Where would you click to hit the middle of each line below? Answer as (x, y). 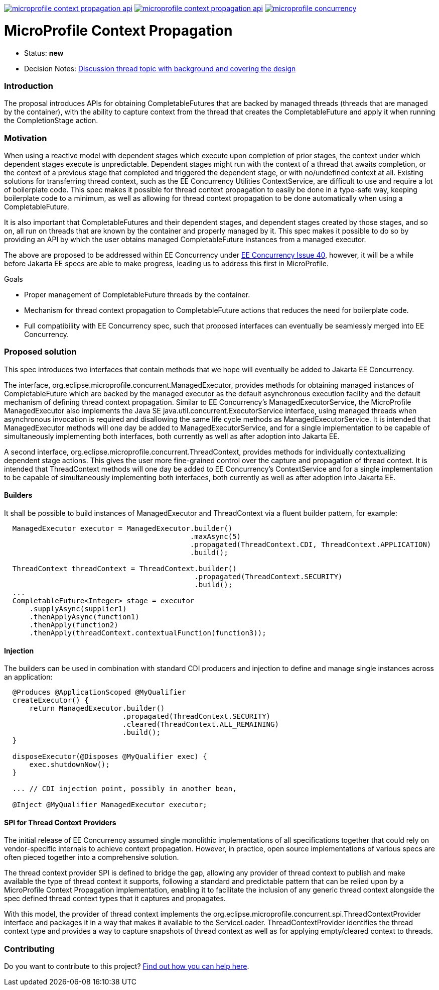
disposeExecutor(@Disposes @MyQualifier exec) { (110, 757)
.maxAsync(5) (215, 536)
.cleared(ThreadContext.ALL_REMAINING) (201, 725)
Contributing (29, 949)
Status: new (44, 53)
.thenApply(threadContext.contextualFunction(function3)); (148, 633)
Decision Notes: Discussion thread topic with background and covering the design (160, 68)
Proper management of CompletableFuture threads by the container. (137, 295)
